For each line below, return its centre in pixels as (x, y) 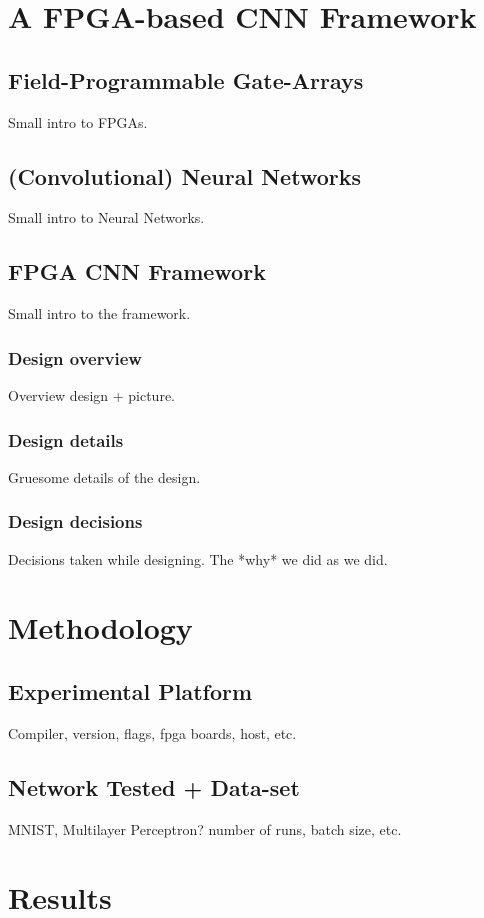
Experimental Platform (130, 690)
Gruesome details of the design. (104, 476)
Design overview (75, 357)
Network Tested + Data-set (154, 786)
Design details (66, 439)
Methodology (100, 627)
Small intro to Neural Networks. (106, 217)
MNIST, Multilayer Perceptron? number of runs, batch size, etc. (205, 828)
